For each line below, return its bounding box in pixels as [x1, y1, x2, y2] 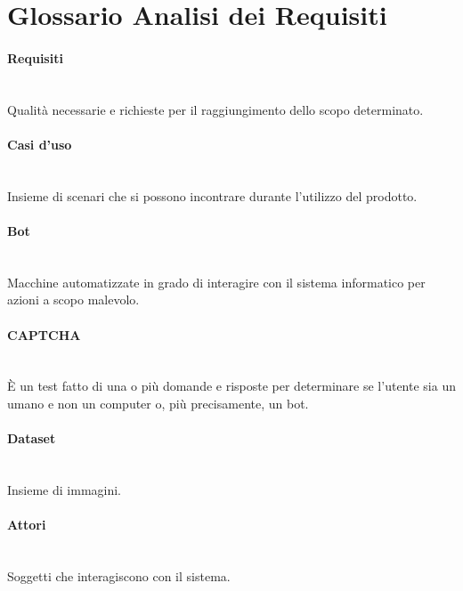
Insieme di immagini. [7, 480, 122, 498]
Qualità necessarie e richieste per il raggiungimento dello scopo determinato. [7, 100, 424, 118]
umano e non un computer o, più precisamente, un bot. [7, 393, 309, 412]
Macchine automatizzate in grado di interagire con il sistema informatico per [7, 272, 426, 291]
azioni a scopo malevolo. [7, 290, 140, 309]
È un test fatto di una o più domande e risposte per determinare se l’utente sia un [7, 376, 456, 395]
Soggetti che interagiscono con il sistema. [7, 566, 231, 585]
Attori [7, 515, 46, 534]
